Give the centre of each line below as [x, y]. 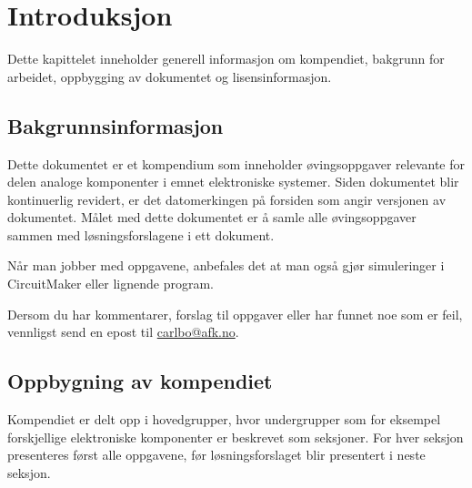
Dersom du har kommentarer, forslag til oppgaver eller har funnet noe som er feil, [235, 314]
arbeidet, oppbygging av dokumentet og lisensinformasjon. [170, 76]
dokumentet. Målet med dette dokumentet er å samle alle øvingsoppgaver [212, 217]
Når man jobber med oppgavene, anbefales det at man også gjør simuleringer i [226, 265]
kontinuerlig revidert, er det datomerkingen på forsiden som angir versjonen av [227, 199]
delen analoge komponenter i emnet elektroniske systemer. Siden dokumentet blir [233, 182]
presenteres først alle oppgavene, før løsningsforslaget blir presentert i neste [216, 455]
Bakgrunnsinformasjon [115, 125]
